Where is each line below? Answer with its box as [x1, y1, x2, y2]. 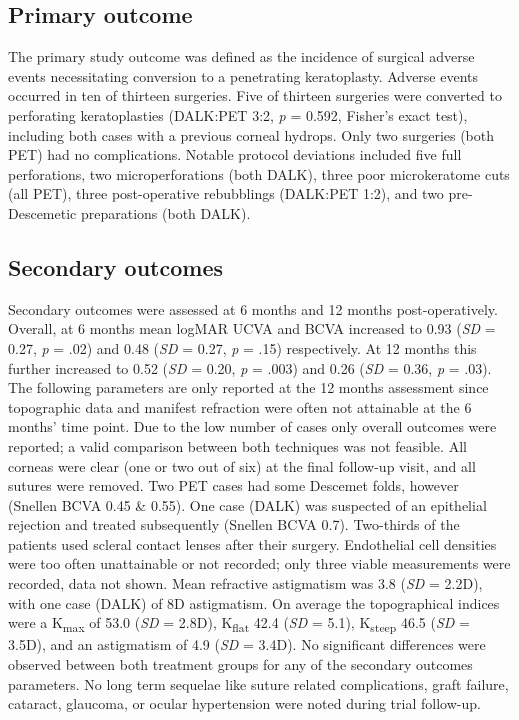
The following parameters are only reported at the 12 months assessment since [8, 377, 489, 398]
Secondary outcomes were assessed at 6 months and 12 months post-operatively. [8, 298, 498, 319]
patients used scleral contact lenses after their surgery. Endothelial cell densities [8, 533, 497, 554]
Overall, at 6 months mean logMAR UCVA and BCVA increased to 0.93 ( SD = [8, 318, 496, 339]
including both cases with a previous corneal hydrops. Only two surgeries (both [8, 124, 495, 145]
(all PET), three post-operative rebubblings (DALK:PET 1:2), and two [8, 183, 444, 204]
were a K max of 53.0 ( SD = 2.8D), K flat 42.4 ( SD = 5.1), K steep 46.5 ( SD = [8, 612, 470, 636]
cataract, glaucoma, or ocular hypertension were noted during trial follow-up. [8, 693, 481, 714]
